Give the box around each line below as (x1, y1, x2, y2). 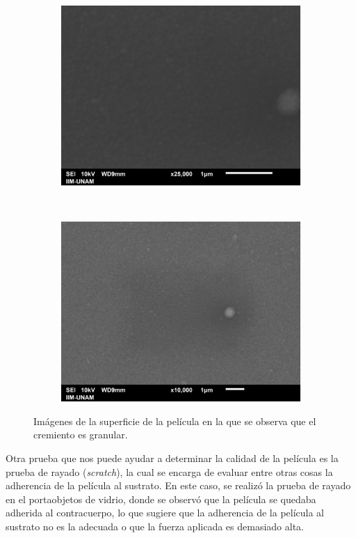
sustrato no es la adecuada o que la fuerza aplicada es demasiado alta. (6, 518, 304, 533)
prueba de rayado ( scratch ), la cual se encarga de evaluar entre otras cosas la (6, 464, 333, 479)
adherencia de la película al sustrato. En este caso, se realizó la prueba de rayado (6, 478, 351, 493)
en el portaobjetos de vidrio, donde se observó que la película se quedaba (6, 491, 316, 506)
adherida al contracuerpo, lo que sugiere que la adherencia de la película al (6, 505, 325, 520)
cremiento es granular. (33, 427, 128, 442)
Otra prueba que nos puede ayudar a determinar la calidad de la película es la (6, 450, 339, 465)
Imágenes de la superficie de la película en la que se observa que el (33, 413, 316, 428)
